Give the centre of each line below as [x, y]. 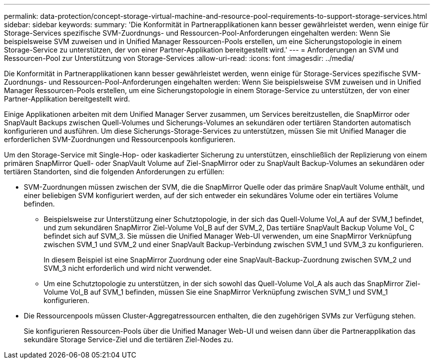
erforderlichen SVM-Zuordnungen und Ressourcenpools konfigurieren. [120, 139]
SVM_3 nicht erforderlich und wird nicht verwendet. [128, 268]
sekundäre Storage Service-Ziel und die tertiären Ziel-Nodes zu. [129, 339]
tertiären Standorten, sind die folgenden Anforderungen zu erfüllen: [114, 172]
